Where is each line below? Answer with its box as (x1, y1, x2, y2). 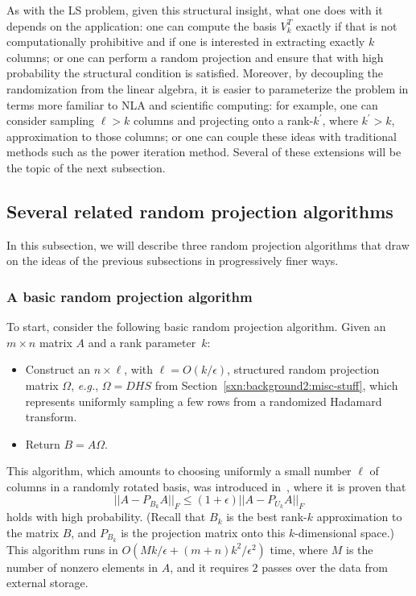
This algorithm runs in (6, 540, 118, 557)
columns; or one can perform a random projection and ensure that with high (6, 48, 384, 65)
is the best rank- (226, 508, 307, 525)
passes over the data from (262, 558, 388, 575)
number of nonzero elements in (6, 558, 158, 575)
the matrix (6, 524, 59, 540)
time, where (270, 540, 328, 557)
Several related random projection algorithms (6, 198, 393, 223)
